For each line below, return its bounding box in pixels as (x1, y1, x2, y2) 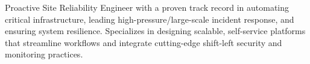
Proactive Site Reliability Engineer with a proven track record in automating (5, 1, 289, 13)
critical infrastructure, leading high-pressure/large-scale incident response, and (5, 13, 294, 25)
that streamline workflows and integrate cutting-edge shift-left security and (5, 36, 282, 48)
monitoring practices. (5, 48, 83, 60)
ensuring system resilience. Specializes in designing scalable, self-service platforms (5, 25, 306, 37)
